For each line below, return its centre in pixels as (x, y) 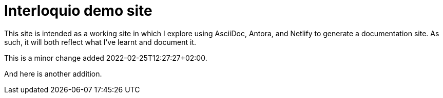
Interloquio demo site (78, 11)
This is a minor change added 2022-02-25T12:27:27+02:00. (106, 58)
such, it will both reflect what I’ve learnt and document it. (100, 42)
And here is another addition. (53, 73)
